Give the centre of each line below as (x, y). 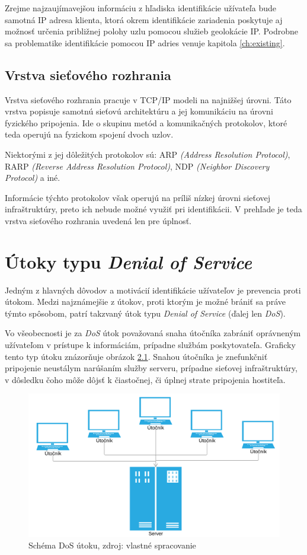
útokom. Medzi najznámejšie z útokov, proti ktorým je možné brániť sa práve (145, 302)
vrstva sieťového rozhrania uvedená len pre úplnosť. (98, 220)
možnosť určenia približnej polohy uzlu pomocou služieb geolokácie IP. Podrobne (151, 31)
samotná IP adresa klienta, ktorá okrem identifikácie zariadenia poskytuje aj (144, 19)
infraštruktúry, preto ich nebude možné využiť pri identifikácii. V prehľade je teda (153, 209)
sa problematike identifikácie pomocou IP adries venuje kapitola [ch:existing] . (145, 42)
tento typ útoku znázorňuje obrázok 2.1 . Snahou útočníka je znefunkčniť (136, 356)
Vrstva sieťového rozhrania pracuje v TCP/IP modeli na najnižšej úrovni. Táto (148, 99)
